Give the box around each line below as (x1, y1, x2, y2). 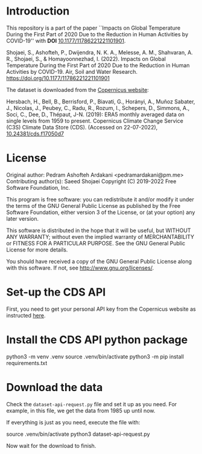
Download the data (6, 380, 103, 394)
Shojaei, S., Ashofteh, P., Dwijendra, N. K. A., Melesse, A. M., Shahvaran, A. (6, 48, 193, 56)
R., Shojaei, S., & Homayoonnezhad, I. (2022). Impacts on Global (6, 55, 166, 62)
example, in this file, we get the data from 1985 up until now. (6, 407, 156, 414)
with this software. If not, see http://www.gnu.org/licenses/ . (6, 264, 154, 271)
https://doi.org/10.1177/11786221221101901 (6, 74, 110, 82)
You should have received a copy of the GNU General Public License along (6, 258, 192, 265)
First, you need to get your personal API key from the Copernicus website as (6, 305, 196, 313)
